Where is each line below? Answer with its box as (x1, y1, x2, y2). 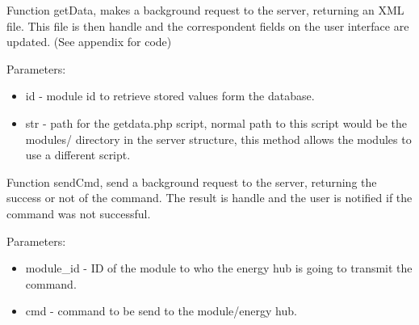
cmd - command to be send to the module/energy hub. (25, 302, 297, 319)
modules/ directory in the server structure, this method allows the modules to (25, 130, 412, 147)
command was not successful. (6, 205, 151, 222)
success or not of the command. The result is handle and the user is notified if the (6, 189, 413, 206)
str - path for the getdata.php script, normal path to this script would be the (25, 114, 408, 131)
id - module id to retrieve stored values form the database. (25, 87, 315, 104)
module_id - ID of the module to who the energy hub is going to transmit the (25, 260, 413, 276)
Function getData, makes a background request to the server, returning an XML (6, 2, 404, 18)
